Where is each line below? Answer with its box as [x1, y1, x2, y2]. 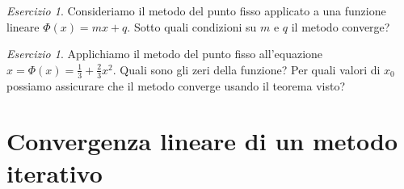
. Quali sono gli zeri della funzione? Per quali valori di [112, 61, 381, 78]
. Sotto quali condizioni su [127, 18, 257, 35]
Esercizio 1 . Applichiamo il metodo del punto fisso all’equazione [6, 45, 323, 62]
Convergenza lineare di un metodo [6, 124, 398, 157]
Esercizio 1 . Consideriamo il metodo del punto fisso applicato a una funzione [6, 2, 386, 19]
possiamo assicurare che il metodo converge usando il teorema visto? [6, 77, 346, 94]
